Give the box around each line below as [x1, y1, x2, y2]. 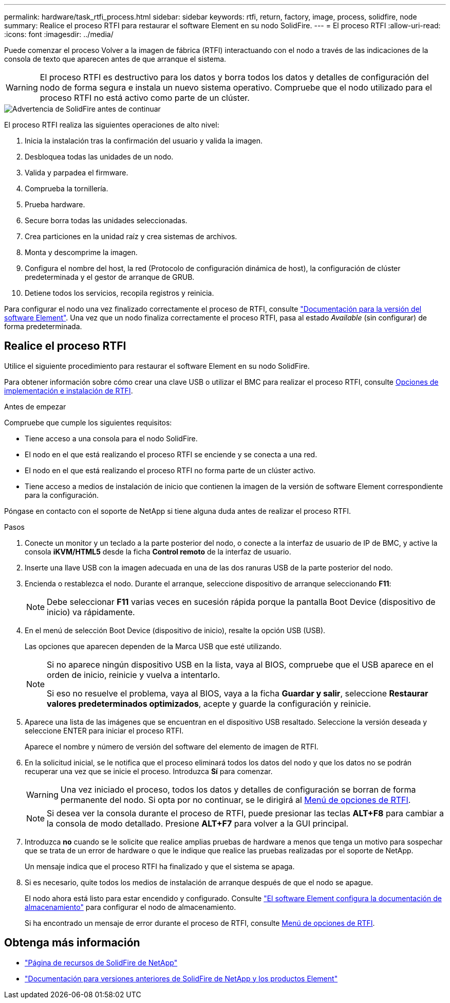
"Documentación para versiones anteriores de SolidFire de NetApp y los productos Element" [25, 974, 338, 983]
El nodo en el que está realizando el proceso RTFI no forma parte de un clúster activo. [25, 465, 316, 475]
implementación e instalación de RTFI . [4, 386, 133, 395]
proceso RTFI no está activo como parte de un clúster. [40, 93, 250, 103]
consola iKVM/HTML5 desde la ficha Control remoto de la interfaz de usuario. [25, 547, 291, 556]
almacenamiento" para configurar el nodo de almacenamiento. [25, 902, 236, 911]
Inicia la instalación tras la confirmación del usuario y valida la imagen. [25, 136, 263, 145]
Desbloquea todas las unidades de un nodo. [25, 152, 174, 161]
